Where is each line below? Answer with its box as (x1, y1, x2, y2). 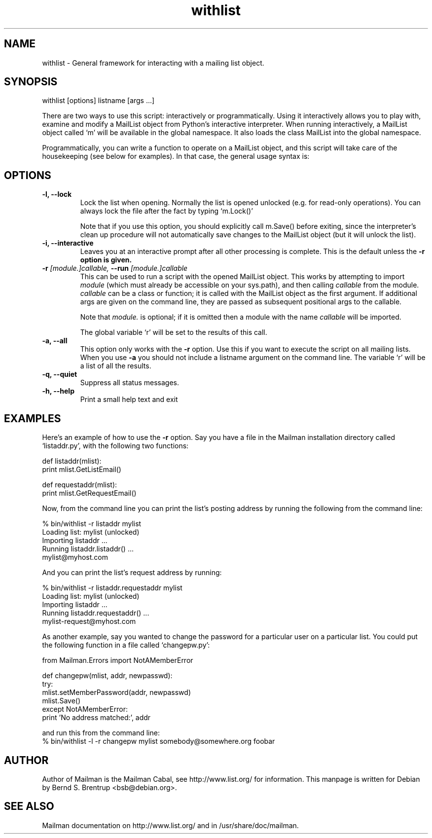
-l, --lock (42, 190, 72, 199)
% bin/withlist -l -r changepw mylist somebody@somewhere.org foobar (42, 737, 275, 746)
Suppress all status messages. (80, 378, 180, 387)
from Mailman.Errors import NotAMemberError (42, 656, 193, 665)
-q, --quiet (42, 370, 77, 379)
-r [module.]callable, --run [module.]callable (42, 264, 188, 273)
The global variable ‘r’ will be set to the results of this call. (80, 328, 267, 337)
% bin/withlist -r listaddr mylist (42, 519, 142, 528)
